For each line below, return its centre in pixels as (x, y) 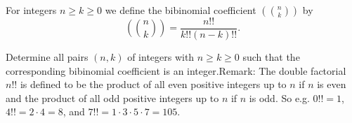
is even (332, 84)
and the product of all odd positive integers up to (112, 97)
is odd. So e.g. (279, 97)
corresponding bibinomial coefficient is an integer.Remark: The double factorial (176, 70)
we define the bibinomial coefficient (181, 10)
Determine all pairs (47, 57)
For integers (31, 10)
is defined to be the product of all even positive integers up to (153, 84)
